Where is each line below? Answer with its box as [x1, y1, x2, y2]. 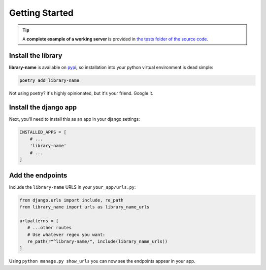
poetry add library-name [19, 77, 80, 83]
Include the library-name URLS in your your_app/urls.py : [9, 184, 136, 190]
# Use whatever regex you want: [27, 232, 105, 237]
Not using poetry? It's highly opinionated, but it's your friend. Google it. [9, 90, 154, 96]
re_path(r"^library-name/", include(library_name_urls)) [27, 239, 168, 244]
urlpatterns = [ [19, 218, 59, 224]
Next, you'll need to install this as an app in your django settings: [9, 116, 140, 122]
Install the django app [9, 103, 77, 111]
